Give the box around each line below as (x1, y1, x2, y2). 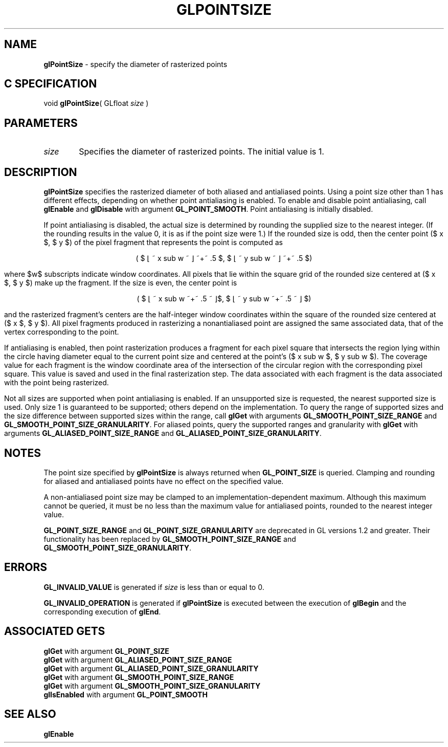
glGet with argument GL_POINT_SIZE (43, 646, 169, 655)
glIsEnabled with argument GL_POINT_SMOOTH (43, 690, 208, 699)
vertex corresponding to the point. (4, 327, 119, 337)
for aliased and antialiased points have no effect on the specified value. (43, 476, 284, 486)
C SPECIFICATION (4, 77, 97, 91)
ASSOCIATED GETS (4, 625, 105, 638)
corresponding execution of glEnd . (43, 607, 161, 616)
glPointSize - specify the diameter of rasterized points (43, 59, 228, 69)
